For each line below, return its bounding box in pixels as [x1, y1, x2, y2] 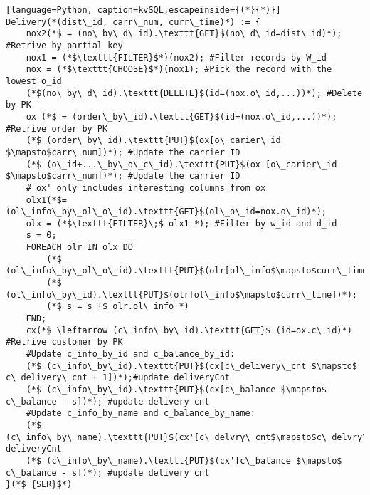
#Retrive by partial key [6, 40, 123, 51]
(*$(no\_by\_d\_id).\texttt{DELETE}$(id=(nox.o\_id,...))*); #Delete [26, 88, 363, 98]
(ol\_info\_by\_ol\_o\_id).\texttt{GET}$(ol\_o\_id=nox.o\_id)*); [6, 207, 327, 217]
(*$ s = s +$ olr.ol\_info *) [46, 301, 189, 312]
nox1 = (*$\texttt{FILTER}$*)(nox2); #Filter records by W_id [26, 52, 327, 63]
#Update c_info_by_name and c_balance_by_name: [26, 408, 255, 419]
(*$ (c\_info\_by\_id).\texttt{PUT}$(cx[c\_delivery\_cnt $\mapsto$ [26, 360, 357, 371]
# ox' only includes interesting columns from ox [26, 182, 266, 193]
